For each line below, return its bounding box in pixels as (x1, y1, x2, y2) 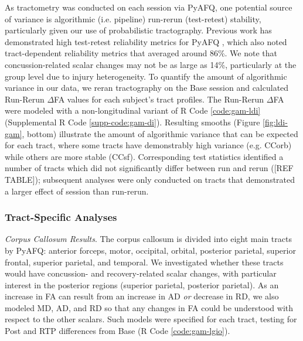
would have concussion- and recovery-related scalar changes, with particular (5, 267, 277, 279)
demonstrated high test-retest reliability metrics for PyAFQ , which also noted (5, 35, 287, 47)
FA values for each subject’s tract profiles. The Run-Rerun (54, 93, 264, 105)
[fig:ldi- (263, 115, 288, 128)
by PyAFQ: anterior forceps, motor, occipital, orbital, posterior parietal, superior (5, 244, 296, 256)
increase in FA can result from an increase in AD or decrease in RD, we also (5, 290, 279, 302)
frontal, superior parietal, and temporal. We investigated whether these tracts (5, 255, 284, 268)
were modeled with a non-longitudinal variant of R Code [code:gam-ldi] (5, 104, 261, 117)
